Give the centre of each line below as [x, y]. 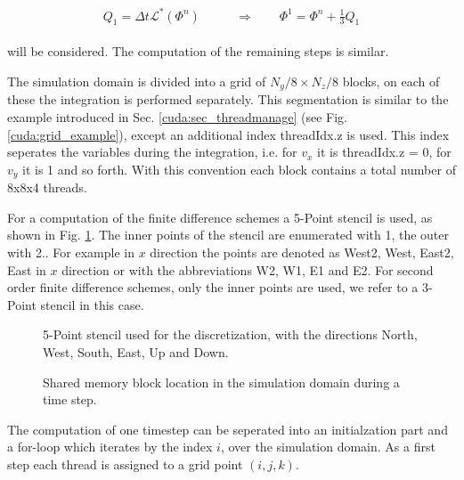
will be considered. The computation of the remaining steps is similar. [198, 51]
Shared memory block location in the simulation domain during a [221, 382]
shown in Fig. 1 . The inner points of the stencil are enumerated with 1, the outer [228, 235]
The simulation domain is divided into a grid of [137, 81]
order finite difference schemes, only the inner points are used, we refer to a [213, 287]
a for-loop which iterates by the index [110, 447]
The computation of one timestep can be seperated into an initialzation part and [228, 429]
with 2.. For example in [71, 252]
